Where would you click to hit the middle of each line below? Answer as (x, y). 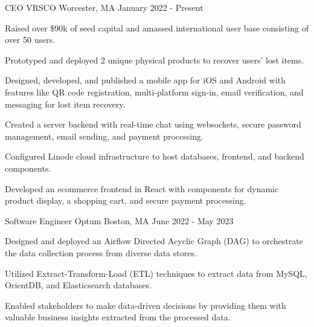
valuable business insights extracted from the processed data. (118, 317)
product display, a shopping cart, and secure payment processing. (126, 200)
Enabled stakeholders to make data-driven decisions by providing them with (146, 305)
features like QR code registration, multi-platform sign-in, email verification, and (154, 92)
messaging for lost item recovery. (65, 104)
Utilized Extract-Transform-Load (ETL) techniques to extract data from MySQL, (156, 273)
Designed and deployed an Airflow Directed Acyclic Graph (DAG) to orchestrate (154, 241)
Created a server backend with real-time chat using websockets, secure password (153, 124)
